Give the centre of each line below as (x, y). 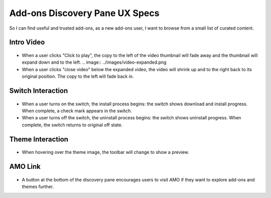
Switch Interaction (39, 90)
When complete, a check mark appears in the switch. (77, 111)
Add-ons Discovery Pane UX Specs (84, 13)
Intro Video (27, 42)
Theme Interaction (39, 139)
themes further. (38, 186)
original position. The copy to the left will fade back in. (78, 76)
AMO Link (25, 166)
